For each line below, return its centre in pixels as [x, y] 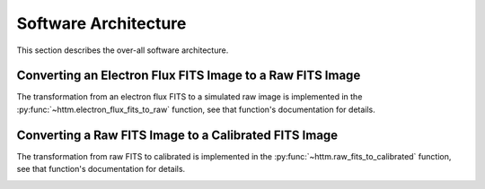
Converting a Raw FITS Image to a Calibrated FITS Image [177, 135]
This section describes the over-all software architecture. [123, 50]
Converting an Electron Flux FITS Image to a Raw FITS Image [189, 76]
